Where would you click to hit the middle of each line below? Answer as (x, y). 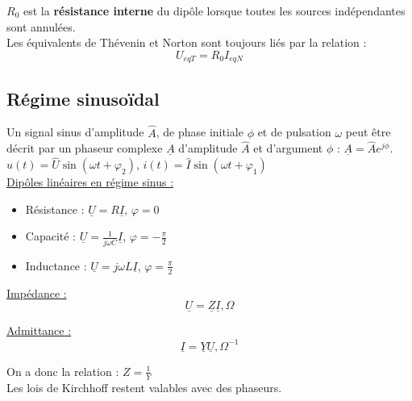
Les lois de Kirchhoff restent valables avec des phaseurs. (144, 387)
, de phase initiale (200, 132)
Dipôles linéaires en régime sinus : (90, 182)
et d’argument (288, 148)
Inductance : (56, 265)
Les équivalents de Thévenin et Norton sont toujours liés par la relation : (187, 42)
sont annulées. (41, 26)
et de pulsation (294, 132)
